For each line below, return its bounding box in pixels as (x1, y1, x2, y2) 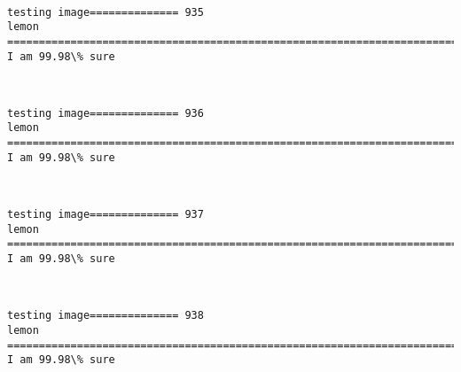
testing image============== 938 (7, 309, 204, 322)
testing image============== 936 (7, 106, 204, 120)
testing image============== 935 (7, 5, 204, 19)
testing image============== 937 (7, 208, 204, 221)
